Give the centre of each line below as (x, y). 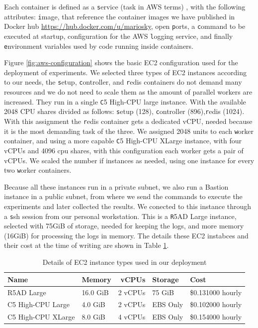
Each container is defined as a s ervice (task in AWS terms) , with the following (125, 6)
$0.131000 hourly (216, 292)
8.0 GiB (93, 317)
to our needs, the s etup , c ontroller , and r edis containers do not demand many (123, 82)
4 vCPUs (132, 317)
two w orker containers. (38, 170)
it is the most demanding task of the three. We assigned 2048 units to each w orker (129, 131)
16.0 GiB (95, 292)
